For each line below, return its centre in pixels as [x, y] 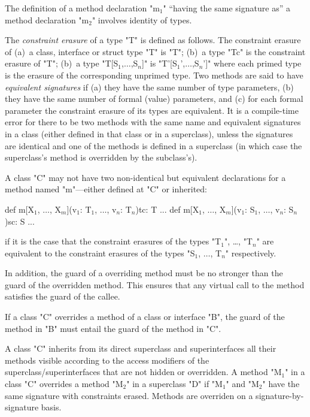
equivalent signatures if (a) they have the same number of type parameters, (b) [149, 87]
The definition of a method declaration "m [82, 8]
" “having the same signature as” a [227, 8]
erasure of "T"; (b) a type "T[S [62, 63]
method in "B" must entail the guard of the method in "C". [113, 328]
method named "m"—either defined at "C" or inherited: [106, 189]
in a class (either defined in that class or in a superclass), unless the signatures [149, 133]
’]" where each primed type [252, 63]
